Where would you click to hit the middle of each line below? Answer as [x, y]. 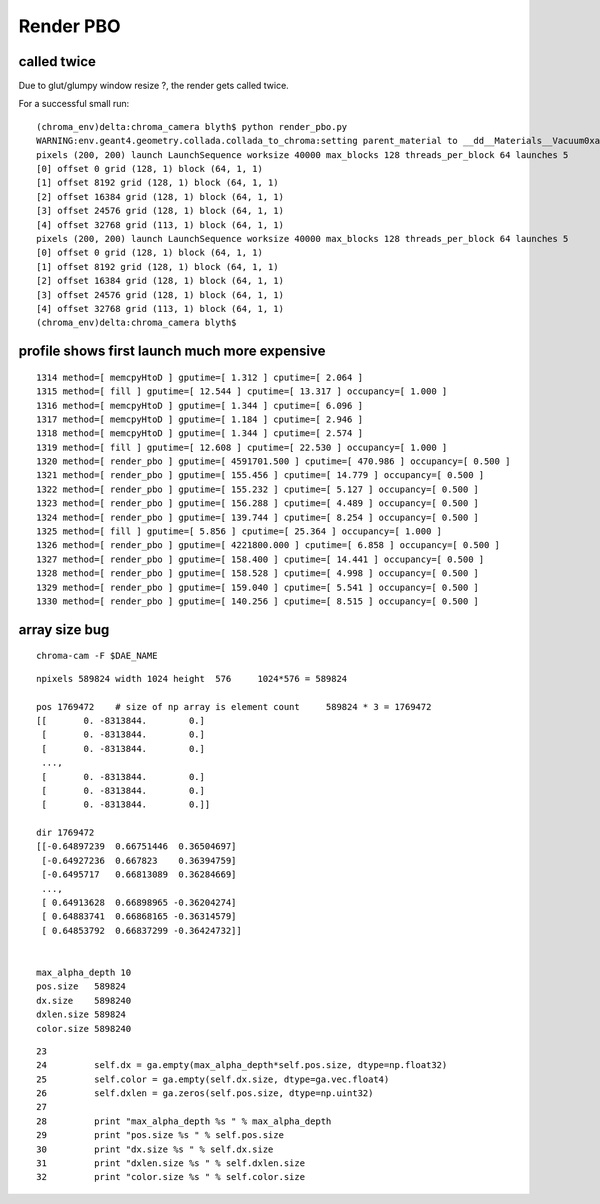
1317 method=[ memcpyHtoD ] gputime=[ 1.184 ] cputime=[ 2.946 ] [200, 419]
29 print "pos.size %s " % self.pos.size [160, 1135]
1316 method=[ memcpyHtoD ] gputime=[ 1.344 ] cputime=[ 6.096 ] [200, 405]
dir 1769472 [65, 833]
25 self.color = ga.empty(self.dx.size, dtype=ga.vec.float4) [213, 1079]
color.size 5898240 [84, 1028]
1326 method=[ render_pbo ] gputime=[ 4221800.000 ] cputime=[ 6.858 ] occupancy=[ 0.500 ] [268, 545]
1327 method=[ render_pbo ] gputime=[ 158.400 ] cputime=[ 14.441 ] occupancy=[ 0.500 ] [260, 559]
